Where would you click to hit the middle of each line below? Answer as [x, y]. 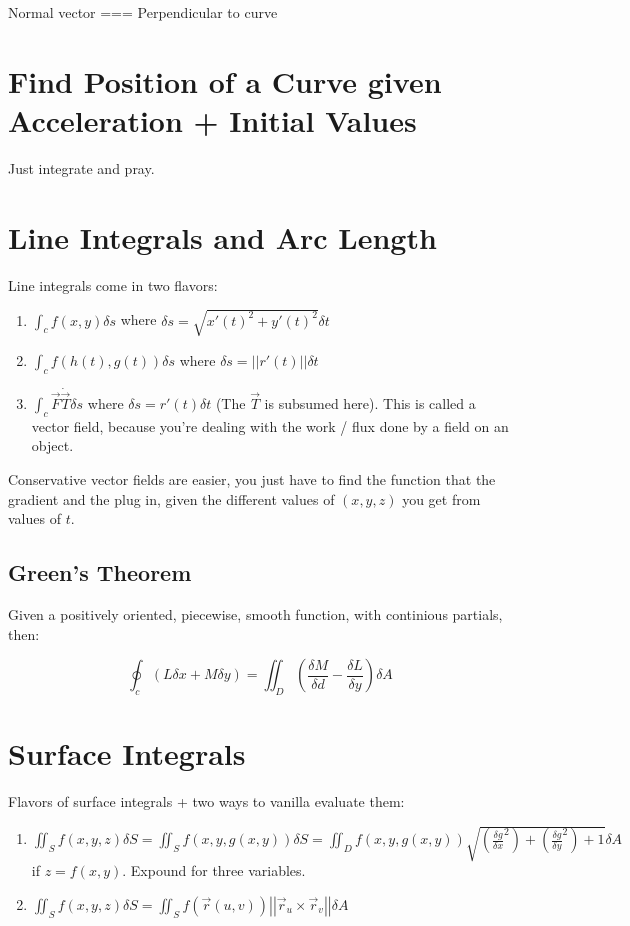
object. [52, 445]
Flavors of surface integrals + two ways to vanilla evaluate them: [206, 801]
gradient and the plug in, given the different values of [171, 498]
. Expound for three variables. [214, 870]
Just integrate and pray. [81, 167]
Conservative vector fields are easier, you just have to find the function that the [252, 478]
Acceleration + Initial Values [212, 119]
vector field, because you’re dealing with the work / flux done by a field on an [270, 425]
